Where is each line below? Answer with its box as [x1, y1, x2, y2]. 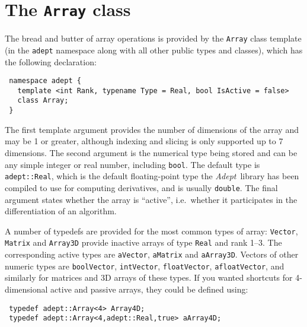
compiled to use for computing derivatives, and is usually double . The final [5, 181, 278, 193]
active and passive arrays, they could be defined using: [50, 282, 248, 295]
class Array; [17, 96, 69, 105]
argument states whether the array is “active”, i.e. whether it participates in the [5, 193, 298, 205]
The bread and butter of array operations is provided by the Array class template [5, 32, 302, 45]
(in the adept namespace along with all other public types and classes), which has [5, 43, 303, 56]
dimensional [5, 282, 48, 295]
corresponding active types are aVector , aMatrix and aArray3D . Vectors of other [5, 248, 299, 261]
